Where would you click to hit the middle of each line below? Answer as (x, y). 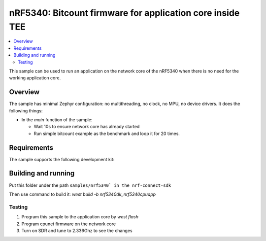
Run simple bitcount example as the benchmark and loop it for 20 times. (107, 134)
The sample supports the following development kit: (62, 159)
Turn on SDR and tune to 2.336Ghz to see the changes (77, 230)
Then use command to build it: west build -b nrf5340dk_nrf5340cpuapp (83, 194)
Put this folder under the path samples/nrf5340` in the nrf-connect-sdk (90, 185)
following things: (26, 110)
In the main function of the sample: (57, 120)
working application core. (35, 78)
